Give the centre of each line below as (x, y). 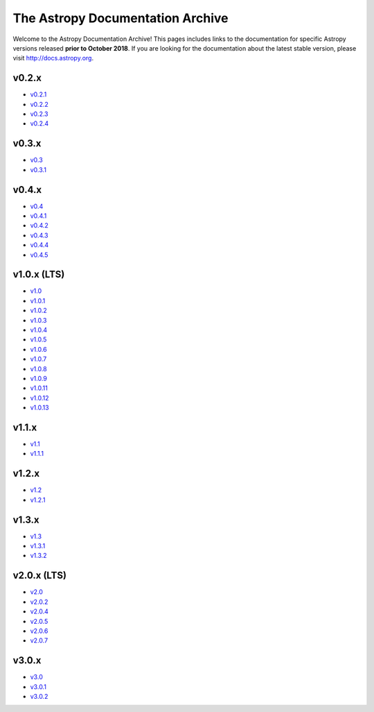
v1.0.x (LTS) (39, 274)
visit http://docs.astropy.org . (53, 58)
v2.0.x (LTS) (40, 576)
